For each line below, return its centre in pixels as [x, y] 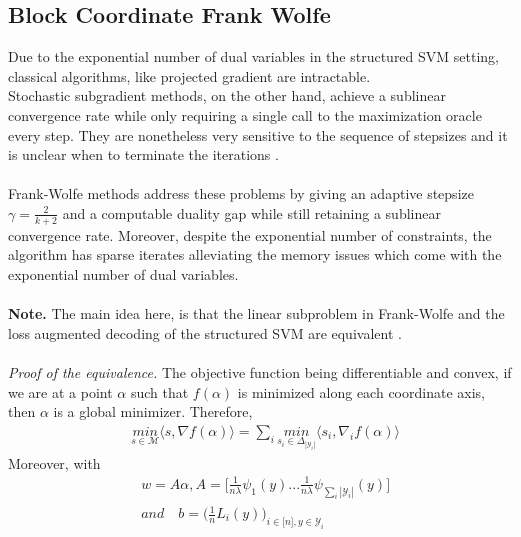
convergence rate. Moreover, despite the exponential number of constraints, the [250, 234]
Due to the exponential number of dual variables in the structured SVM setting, [254, 56]
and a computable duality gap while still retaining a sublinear [251, 212]
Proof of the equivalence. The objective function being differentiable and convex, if [260, 371]
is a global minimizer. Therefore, [153, 411]
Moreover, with [54, 462]
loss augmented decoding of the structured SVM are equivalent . [205, 332]
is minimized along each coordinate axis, [361, 391]
